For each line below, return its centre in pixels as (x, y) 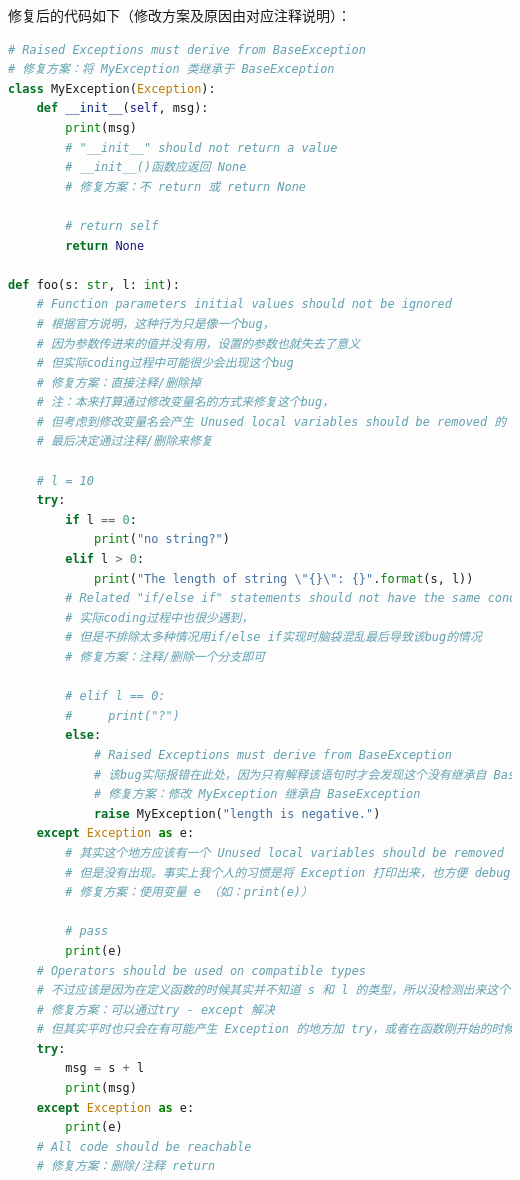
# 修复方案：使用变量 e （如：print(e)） (189, 892)
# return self (112, 225)
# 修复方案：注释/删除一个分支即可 (165, 657)
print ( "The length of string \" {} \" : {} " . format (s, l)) (283, 578)
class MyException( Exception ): (112, 88)
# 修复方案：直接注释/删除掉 (118, 382)
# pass (87, 931)
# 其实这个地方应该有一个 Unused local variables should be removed (284, 852)
